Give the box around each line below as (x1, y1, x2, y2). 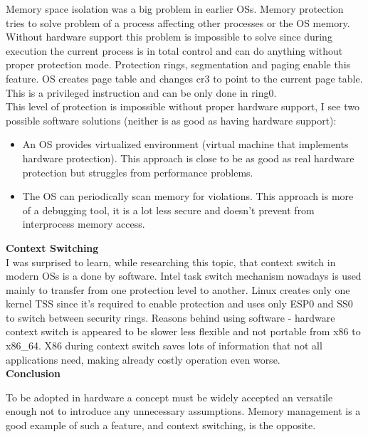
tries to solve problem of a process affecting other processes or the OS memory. (6, 15, 350, 30)
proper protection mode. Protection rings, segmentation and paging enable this (6, 57, 351, 72)
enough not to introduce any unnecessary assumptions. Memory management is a (6, 404, 361, 418)
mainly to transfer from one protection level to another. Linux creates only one (6, 282, 350, 297)
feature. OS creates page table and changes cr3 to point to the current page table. (6, 70, 363, 85)
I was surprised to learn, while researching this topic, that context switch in (6, 254, 336, 269)
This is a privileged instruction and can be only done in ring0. (6, 85, 277, 100)
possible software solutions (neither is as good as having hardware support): (6, 112, 337, 127)
